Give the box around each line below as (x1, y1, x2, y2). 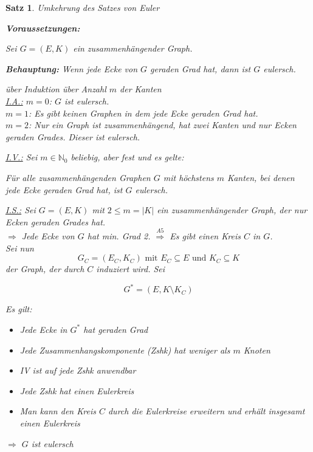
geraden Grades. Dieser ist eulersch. (5, 130, 140, 143)
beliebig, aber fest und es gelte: (71, 151, 184, 163)
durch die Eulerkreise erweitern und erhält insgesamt (108, 405, 305, 417)
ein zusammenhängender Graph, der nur (157, 204, 308, 216)
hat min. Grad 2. (87, 230, 151, 242)
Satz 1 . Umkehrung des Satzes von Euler (5, 1, 160, 13)
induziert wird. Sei (96, 262, 165, 275)
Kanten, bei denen (227, 171, 295, 183)
